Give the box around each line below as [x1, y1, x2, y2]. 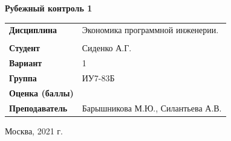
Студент [9, 42, 40, 54]
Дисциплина [9, 23, 57, 36]
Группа [9, 72, 37, 84]
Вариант [9, 57, 42, 69]
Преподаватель [9, 101, 68, 114]
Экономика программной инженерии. [82, 23, 219, 36]
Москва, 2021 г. [5, 124, 63, 137]
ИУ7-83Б [82, 72, 115, 84]
